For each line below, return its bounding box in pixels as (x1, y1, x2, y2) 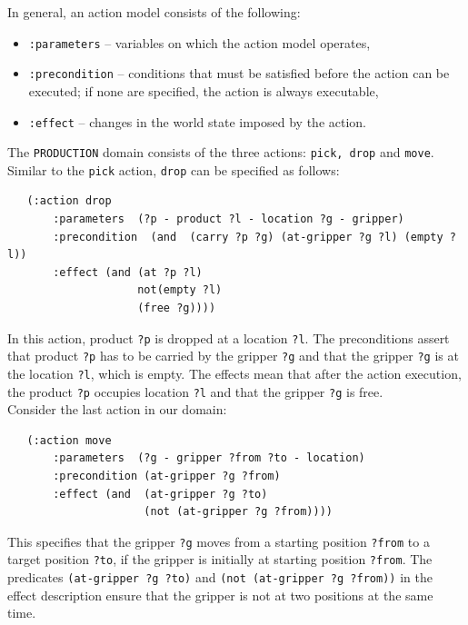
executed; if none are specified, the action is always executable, (28, 81, 379, 100)
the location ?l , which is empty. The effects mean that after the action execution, (7, 363, 462, 382)
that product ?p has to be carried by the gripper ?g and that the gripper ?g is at (7, 346, 459, 365)
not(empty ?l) (137, 283, 223, 297)
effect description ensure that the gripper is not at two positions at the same (7, 585, 433, 604)
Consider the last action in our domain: (7, 400, 227, 419)
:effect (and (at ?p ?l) (53, 265, 203, 279)
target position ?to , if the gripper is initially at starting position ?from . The (7, 550, 433, 569)
